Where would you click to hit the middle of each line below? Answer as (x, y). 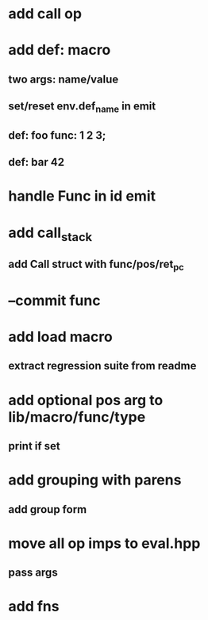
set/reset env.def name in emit (82, 107)
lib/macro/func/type (77, 417)
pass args (33, 573)
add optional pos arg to (86, 400)
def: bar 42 (37, 162)
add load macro (60, 337)
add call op (45, 14)
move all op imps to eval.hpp (104, 543)
